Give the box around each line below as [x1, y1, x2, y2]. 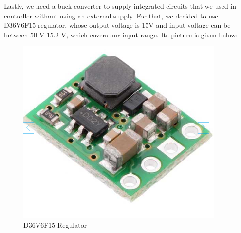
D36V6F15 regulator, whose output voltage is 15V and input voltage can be [4, 20, 231, 30]
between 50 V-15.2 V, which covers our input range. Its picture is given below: [4, 29, 238, 39]
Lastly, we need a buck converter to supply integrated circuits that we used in [4, 1, 237, 11]
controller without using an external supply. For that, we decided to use [4, 10, 218, 20]
